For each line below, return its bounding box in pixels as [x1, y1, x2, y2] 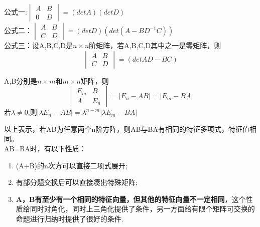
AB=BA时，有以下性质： [4, 143, 86, 153]
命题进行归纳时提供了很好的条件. [16, 213, 123, 223]
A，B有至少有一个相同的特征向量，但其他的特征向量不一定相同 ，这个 [16, 193, 246, 204]
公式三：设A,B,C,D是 [4, 40, 73, 50]
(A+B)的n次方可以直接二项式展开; [16, 160, 127, 170]
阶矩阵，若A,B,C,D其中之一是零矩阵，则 [89, 40, 221, 50]
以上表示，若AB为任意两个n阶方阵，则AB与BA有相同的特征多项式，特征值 [4, 123, 250, 134]
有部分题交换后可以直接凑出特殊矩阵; [16, 177, 138, 187]
